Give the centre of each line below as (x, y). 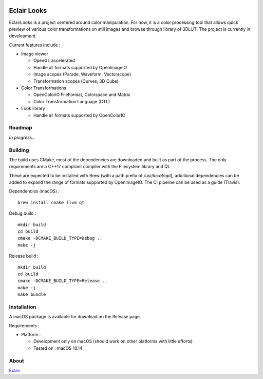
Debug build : (22, 213)
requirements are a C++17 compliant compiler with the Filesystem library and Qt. (90, 167)
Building (19, 150)
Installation (23, 307)
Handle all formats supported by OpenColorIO (79, 115)
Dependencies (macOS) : (34, 191)
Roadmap (21, 128)
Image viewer (35, 54)
